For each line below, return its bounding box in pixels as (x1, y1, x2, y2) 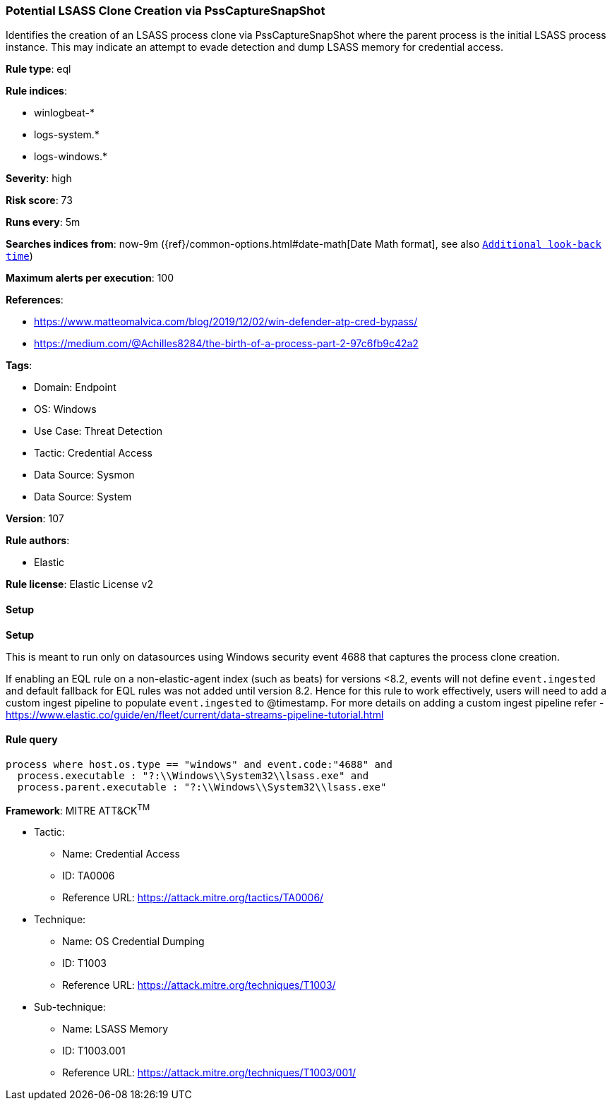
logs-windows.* (34, 150, 107, 163)
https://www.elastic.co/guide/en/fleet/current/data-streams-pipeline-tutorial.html (6, 708, 384, 721)
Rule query (6, 733, 58, 746)
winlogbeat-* (34, 107, 95, 119)
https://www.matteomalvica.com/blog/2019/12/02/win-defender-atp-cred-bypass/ (34, 315, 418, 328)
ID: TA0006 (62, 870, 115, 882)
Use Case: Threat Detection (34, 425, 163, 438)
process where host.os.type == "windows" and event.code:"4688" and (6, 758, 392, 770)
